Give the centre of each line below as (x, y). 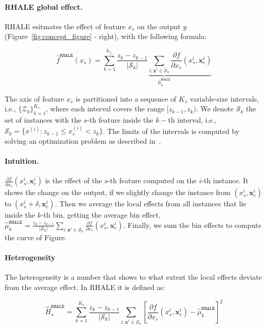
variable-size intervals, (224, 98)
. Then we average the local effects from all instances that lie (151, 204)
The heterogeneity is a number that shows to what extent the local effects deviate (133, 277)
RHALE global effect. (44, 6)
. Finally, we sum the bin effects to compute (192, 225)
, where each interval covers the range (105, 109)
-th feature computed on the (152, 180)
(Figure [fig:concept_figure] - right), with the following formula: (106, 36)
